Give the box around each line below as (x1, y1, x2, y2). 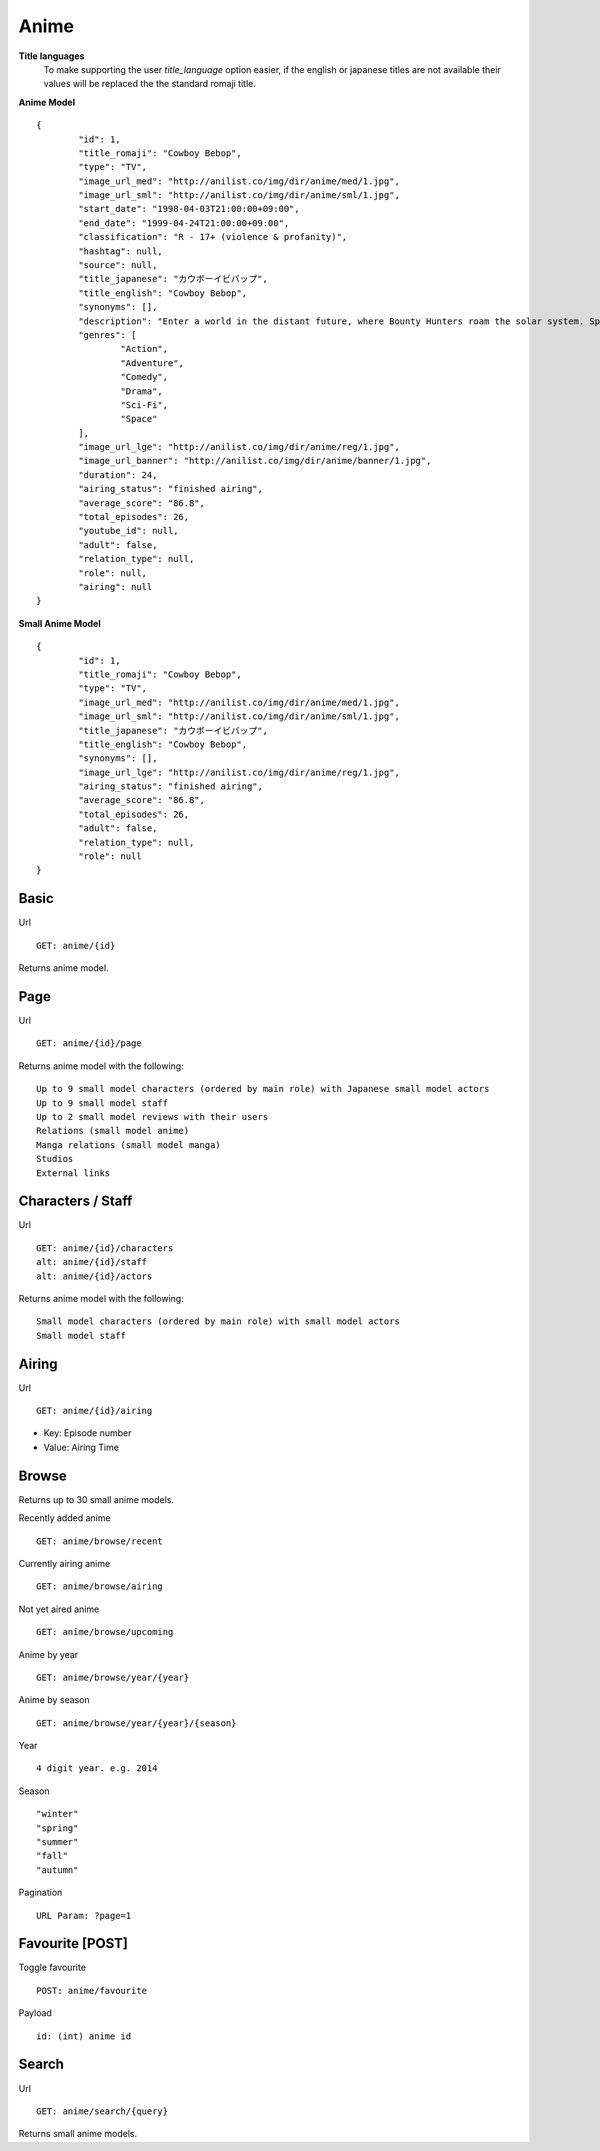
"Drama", (120, 385, 164, 397)
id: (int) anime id (36, 2030, 132, 2042)
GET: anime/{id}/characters (36, 1242, 174, 1254)
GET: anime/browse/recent (36, 1535, 164, 1547)
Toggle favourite (18, 1961, 87, 1974)
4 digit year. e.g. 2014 (36, 1763, 158, 1774)
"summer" (36, 1836, 79, 1848)
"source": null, (78, 260, 158, 271)
